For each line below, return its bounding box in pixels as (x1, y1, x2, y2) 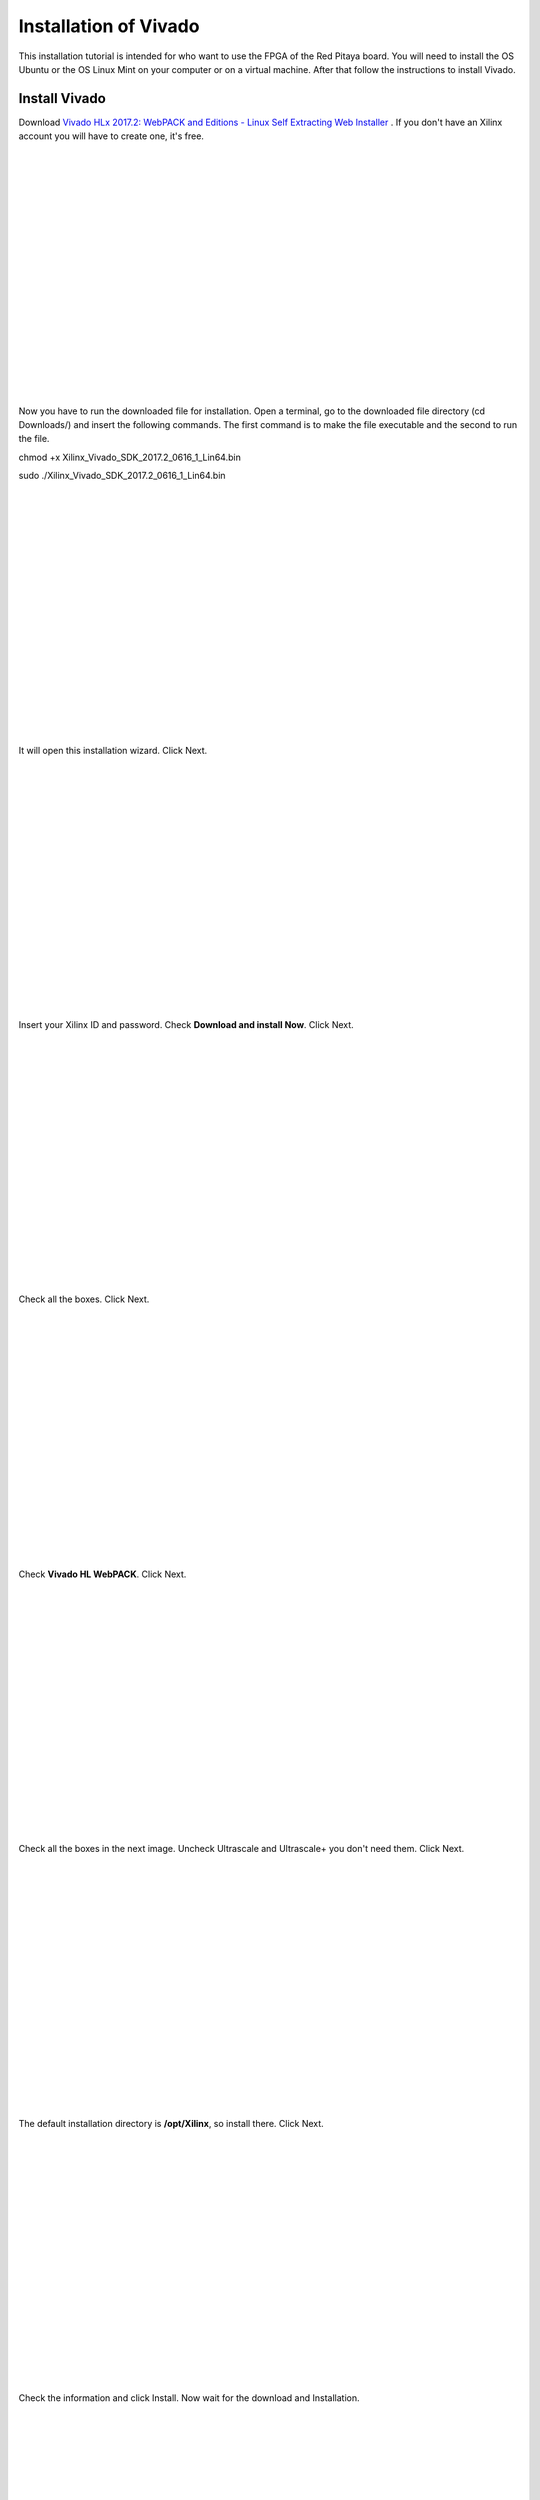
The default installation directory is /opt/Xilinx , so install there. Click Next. (18, 2117, 324, 2129)
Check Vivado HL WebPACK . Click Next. (18, 1568, 187, 1580)
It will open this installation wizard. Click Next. (18, 744, 208, 756)
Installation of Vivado (18, 15, 200, 37)
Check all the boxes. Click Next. (18, 1293, 150, 1305)
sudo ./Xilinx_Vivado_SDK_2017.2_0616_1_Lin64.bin (18, 470, 226, 482)
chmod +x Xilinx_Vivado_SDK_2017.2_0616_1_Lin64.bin (18, 451, 242, 463)
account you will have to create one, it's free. (18, 130, 205, 142)
